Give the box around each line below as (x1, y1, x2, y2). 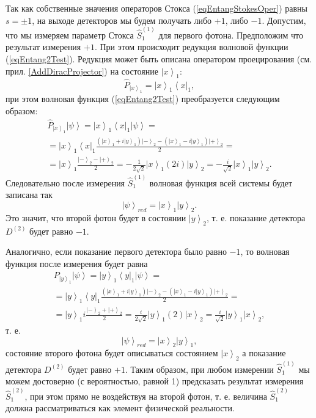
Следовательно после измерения (6, 176, 125, 189)
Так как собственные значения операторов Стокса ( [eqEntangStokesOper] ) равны (6, 2, 307, 14)
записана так (6, 188, 53, 201)
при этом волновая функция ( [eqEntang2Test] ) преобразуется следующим (6, 92, 280, 105)
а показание (242, 346, 286, 359)
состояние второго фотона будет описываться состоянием (6, 346, 218, 359)
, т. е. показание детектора (206, 211, 306, 224)
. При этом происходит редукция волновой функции (94, 40, 288, 53)
